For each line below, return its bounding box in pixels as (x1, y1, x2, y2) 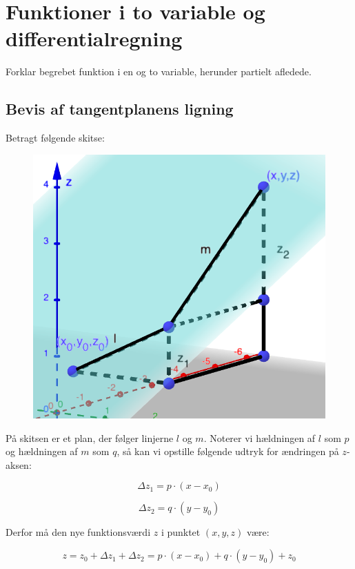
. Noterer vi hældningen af (203, 430, 316, 445)
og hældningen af (6, 444, 78, 459)
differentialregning (6, 24, 183, 52)
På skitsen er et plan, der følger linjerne (6, 430, 174, 445)
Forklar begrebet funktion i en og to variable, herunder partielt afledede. (6, 64, 312, 79)
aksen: (6, 457, 32, 472)
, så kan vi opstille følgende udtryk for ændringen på (116, 444, 339, 459)
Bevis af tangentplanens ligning (6, 98, 234, 119)
